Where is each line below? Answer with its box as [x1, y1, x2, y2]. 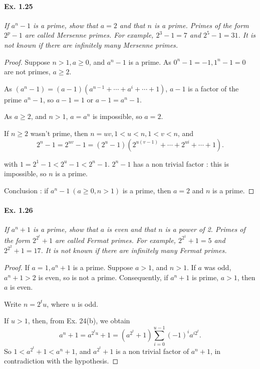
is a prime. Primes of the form [154, 20, 249, 30]
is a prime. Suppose [73, 262, 133, 273]
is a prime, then [122, 185, 171, 195]
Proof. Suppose [4, 56, 50, 67]
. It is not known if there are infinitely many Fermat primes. [41, 245, 227, 256]
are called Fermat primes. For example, [55, 234, 176, 245]
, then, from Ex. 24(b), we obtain [28, 315, 130, 326]
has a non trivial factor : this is [133, 158, 229, 169]
